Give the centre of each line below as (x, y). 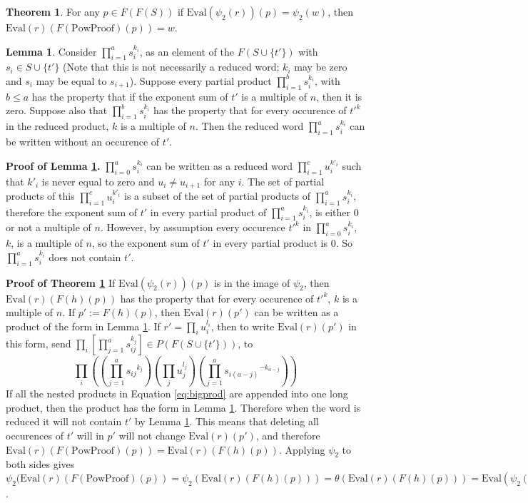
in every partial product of (208, 212)
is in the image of (252, 282)
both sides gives (40, 464)
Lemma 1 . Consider (51, 51)
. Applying (302, 449)
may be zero (321, 67)
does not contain (85, 256)
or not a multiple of (49, 227)
